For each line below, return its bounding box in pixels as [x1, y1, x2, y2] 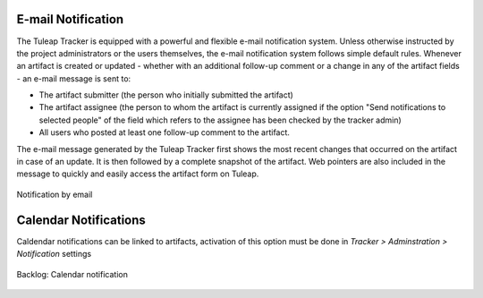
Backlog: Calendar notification [16, 268, 129, 279]
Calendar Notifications [16, 212, 147, 227]
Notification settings [16, 249, 92, 260]
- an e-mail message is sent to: [16, 72, 131, 84]
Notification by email [16, 189, 93, 200]
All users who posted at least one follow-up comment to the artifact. [38, 127, 291, 138]
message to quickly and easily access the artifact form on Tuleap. [16, 168, 259, 179]
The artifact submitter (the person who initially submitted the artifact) [38, 89, 294, 100]
